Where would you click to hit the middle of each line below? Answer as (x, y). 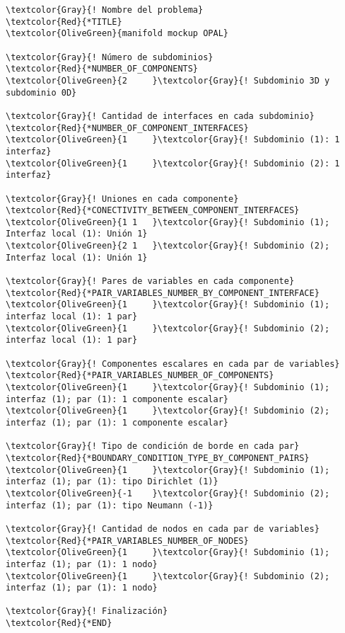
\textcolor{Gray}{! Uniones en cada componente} (122, 199)
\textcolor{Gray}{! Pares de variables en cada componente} (150, 281)
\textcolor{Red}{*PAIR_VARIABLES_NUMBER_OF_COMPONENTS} (140, 376)
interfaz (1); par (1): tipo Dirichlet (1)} (112, 482)
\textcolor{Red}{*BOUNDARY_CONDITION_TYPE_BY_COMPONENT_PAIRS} (158, 458)
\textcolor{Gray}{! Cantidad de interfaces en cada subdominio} (160, 116)
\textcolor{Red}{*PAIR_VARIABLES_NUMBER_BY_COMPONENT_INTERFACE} (163, 293)
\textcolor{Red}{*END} (59, 623)
